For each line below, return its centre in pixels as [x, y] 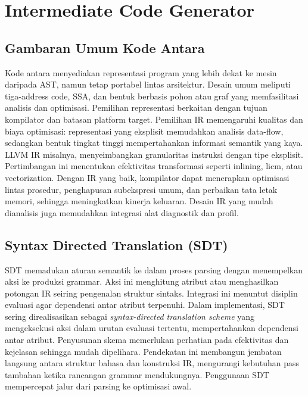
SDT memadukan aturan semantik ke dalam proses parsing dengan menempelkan [154, 269]
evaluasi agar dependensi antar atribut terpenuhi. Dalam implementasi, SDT [145, 305]
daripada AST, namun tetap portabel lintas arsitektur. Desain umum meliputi [148, 84]
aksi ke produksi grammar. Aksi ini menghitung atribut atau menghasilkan [142, 281]
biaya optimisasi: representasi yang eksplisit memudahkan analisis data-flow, [144, 131]
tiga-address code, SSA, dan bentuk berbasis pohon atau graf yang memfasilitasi [152, 96]
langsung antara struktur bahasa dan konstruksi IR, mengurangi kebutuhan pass [152, 363]
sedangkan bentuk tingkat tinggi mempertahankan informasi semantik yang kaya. [154, 143]
